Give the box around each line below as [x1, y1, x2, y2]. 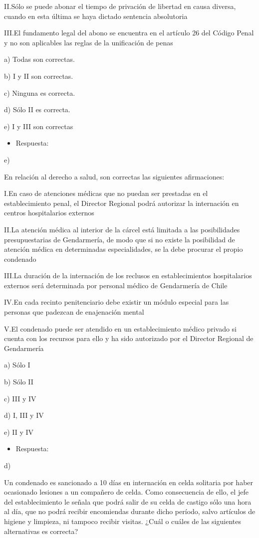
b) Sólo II [4, 376, 33, 387]
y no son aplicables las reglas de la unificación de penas [4, 37, 173, 47]
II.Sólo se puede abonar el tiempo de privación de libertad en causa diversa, [4, 1, 236, 11]
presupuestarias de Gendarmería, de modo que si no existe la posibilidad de [4, 234, 235, 244]
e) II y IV [4, 426, 34, 437]
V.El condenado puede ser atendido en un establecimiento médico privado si [4, 323, 237, 334]
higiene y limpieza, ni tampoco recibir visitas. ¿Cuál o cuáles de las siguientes [4, 516, 241, 526]
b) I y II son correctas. [4, 70, 73, 81]
